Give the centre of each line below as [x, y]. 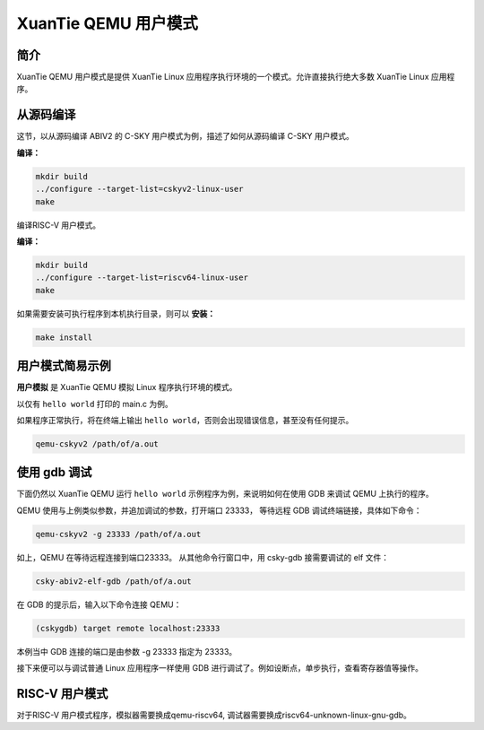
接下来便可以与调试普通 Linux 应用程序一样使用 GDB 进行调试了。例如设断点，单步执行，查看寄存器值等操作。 [220, 668]
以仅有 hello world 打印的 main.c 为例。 [95, 404]
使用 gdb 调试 [54, 472]
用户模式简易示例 [64, 366]
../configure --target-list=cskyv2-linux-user [139, 189]
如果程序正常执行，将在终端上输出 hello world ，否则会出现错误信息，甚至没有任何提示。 [185, 420]
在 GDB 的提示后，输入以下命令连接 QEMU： [99, 604]
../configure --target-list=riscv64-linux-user [142, 278]
